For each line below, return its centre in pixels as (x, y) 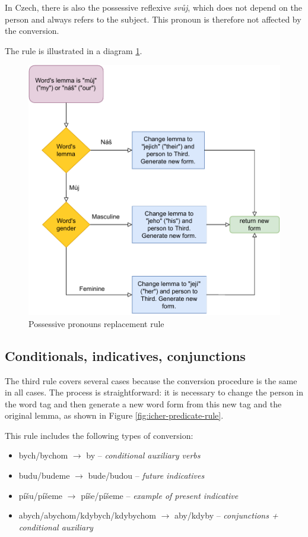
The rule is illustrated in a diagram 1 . (74, 50)
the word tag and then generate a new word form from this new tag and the (143, 403)
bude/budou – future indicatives (146, 475)
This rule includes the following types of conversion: (99, 435)
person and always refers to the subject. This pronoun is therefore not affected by (153, 19)
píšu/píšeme (41, 495)
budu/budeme (44, 475)
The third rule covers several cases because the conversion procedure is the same (151, 380)
